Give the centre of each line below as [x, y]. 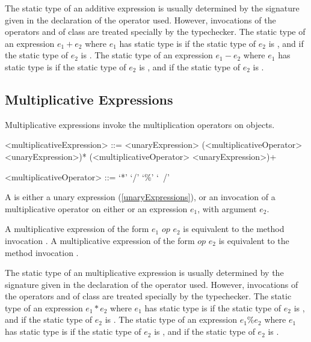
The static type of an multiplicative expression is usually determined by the [144, 273]
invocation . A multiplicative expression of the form [100, 240]
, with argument [227, 208]
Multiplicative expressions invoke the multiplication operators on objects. [140, 124]
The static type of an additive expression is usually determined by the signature [152, 8]
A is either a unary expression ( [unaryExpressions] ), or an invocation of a [140, 197]
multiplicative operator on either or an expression [96, 208]
